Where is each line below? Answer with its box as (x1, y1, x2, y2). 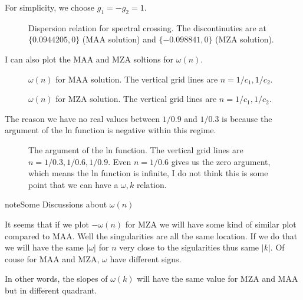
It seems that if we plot (5, 217, 89, 230)
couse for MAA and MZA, (5, 252, 100, 265)
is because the (222, 112, 272, 124)
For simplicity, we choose (5, 1, 95, 13)
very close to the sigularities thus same (119, 241, 259, 253)
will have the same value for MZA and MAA (137, 272, 298, 285)
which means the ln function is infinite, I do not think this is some (28, 167, 268, 179)
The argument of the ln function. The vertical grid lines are (28, 143, 243, 156)
